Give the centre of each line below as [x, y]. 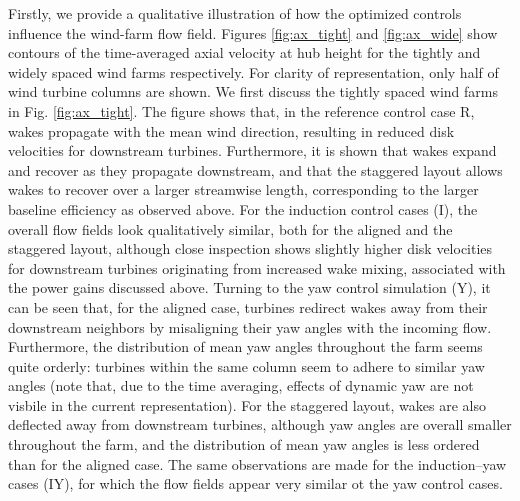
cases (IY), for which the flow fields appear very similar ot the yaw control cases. [255, 483]
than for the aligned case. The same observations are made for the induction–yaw [257, 463]
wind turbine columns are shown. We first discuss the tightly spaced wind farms [253, 91]
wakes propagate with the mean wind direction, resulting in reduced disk [231, 130]
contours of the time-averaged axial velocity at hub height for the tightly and [244, 52]
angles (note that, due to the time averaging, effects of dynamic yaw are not [241, 385]
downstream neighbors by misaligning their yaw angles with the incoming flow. [250, 326]
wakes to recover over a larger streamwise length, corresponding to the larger [243, 189]
